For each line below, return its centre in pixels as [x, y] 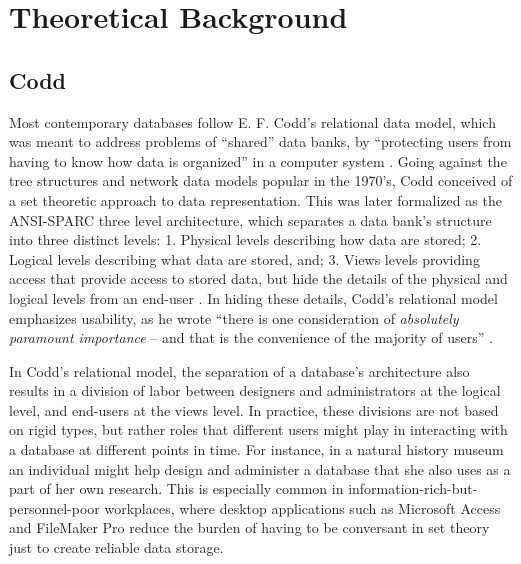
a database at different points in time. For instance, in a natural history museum [256, 449]
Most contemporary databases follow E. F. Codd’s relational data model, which [252, 121]
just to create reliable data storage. [116, 547]
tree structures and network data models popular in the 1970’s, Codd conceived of [261, 180]
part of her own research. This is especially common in [176, 488]
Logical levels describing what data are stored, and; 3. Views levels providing [244, 258]
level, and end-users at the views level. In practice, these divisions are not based [254, 409]
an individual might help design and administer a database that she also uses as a [260, 468]
